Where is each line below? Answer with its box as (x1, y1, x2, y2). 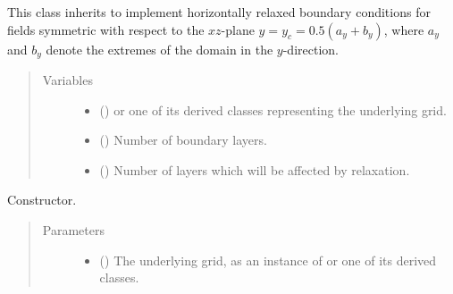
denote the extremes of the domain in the (46, 39, 273, 58)
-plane (221, 20, 255, 38)
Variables (42, 71, 93, 89)
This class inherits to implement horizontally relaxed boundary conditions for (7, 3, 431, 21)
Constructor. (7, 190, 77, 209)
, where (383, 20, 424, 38)
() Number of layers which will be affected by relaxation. (99, 160, 410, 179)
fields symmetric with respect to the (7, 20, 205, 38)
